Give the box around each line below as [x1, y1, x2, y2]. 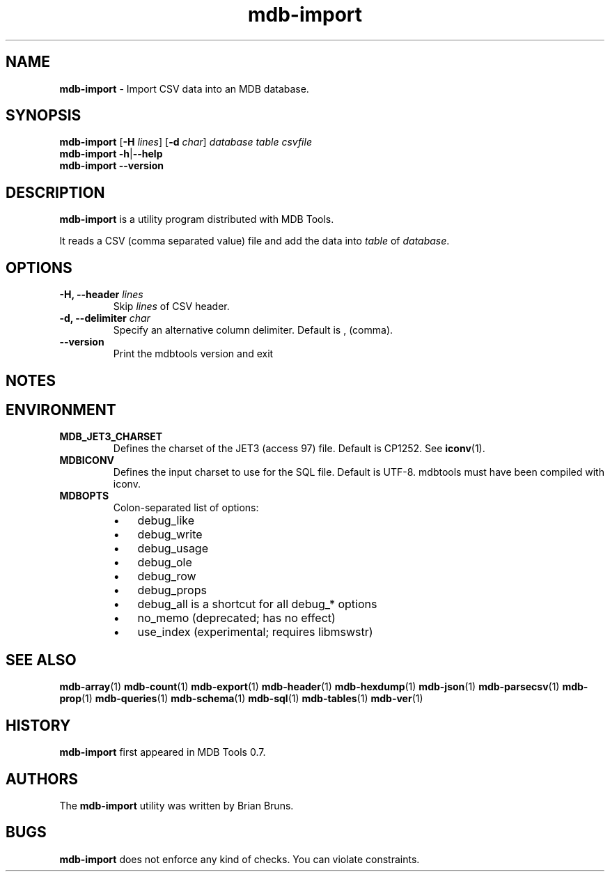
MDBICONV [59, 454, 115, 467]
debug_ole [137, 555, 192, 570]
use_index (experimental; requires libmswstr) [137, 625, 373, 639]
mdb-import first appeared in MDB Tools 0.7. [59, 746, 266, 759]
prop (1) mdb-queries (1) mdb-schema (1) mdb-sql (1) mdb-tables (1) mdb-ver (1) [59, 692, 423, 705]
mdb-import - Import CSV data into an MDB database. [59, 82, 309, 95]
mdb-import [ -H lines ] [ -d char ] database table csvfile [59, 136, 312, 148]
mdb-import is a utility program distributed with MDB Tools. [59, 213, 334, 226]
